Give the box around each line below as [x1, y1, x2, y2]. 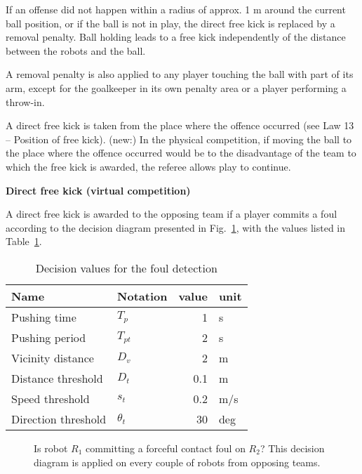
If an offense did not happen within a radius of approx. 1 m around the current [6, 2, 346, 16]
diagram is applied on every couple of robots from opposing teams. [34, 454, 321, 469]
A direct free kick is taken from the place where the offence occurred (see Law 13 [6, 118, 354, 133]
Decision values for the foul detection [35, 259, 217, 276]
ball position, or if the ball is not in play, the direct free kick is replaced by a [6, 15, 335, 30]
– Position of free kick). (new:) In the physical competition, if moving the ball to [6, 131, 352, 146]
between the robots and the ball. [6, 43, 146, 58]
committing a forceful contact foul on [86, 440, 246, 455]
